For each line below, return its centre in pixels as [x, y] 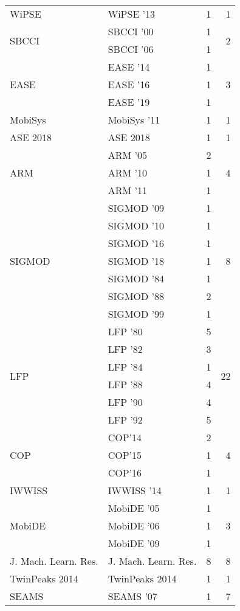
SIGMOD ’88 [136, 296]
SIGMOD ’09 [136, 208]
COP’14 [125, 437]
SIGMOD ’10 [136, 225]
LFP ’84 [125, 367]
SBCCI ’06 [131, 49]
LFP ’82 [125, 349]
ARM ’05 [127, 155]
